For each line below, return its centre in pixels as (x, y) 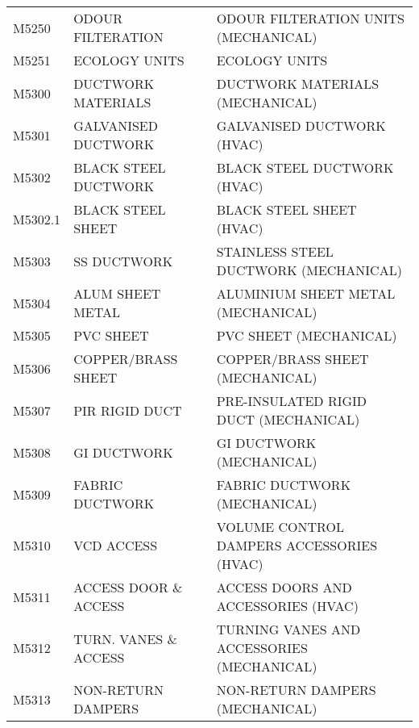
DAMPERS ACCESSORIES (297, 545)
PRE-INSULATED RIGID (292, 401)
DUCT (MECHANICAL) (288, 419)
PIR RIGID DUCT (128, 410)
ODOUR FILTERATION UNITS (311, 18)
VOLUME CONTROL (280, 527)
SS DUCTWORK (123, 261)
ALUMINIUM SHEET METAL (306, 293)
